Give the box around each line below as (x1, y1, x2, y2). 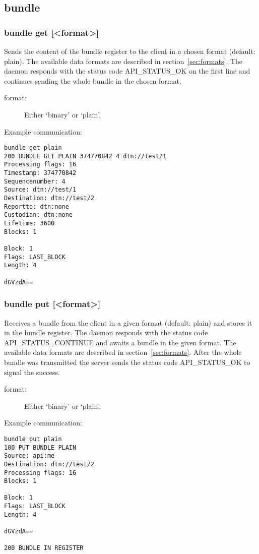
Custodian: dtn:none (4, 211, 73, 219)
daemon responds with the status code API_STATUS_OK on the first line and (4, 66, 250, 76)
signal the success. (4, 366, 60, 377)
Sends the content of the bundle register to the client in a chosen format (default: (4, 46, 255, 56)
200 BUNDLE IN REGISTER (4, 544, 84, 552)
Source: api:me (4, 452, 55, 460)
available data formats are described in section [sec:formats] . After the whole (4, 347, 242, 357)
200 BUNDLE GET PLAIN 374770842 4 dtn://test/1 (4, 152, 167, 160)
